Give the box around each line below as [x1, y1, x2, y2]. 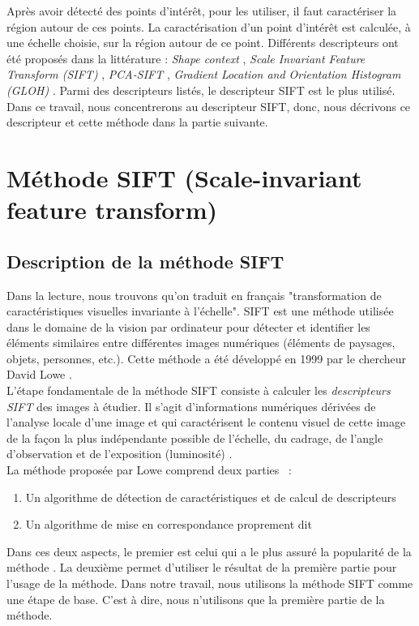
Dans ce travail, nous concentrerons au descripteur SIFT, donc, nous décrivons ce [6, 97, 411, 114]
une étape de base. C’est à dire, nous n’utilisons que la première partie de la [6, 590, 385, 607]
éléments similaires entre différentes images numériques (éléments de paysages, [6, 334, 395, 351]
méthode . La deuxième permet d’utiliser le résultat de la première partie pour [6, 559, 397, 576]
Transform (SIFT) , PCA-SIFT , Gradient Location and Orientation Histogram [6, 66, 401, 83]
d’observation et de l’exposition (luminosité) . [6, 445, 233, 462]
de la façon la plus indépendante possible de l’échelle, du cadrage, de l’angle [6, 429, 383, 446]
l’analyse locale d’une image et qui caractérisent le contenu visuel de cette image [6, 414, 406, 431]
